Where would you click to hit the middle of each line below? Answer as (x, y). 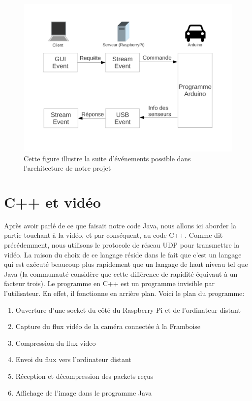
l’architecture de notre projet (67, 168)
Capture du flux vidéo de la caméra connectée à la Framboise (108, 326)
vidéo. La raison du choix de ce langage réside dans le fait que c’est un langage (123, 254)
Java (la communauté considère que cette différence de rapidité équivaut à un (121, 273)
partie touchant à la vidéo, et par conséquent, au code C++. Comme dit (113, 235)
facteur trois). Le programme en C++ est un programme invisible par (110, 283)
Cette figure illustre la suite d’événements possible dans (107, 158)
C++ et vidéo (52, 201)
